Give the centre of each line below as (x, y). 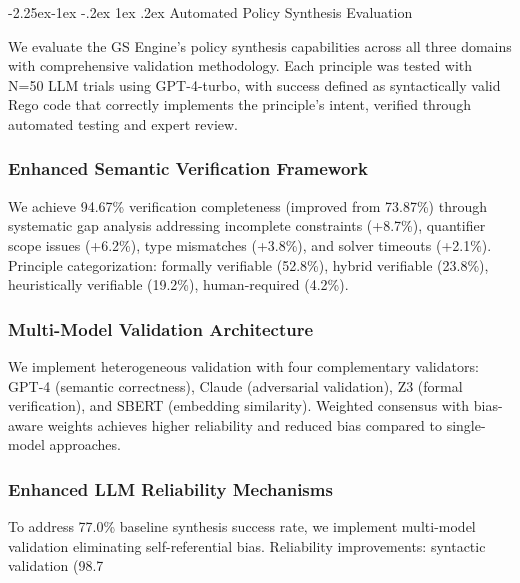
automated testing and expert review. (123, 123)
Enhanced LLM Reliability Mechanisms (170, 488)
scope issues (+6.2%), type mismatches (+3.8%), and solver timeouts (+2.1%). (250, 244)
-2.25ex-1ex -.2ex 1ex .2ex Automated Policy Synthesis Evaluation (210, 12)
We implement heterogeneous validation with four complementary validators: (243, 365)
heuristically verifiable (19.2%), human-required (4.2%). (178, 284)
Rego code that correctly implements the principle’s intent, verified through (239, 104)
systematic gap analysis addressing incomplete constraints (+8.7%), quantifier (247, 225)
